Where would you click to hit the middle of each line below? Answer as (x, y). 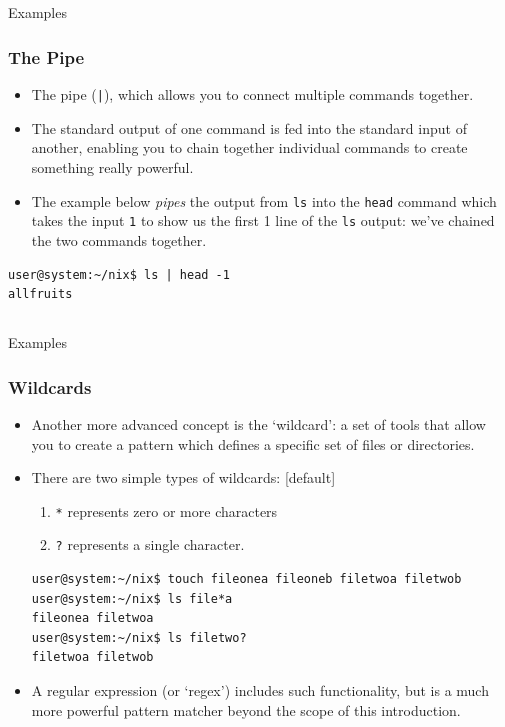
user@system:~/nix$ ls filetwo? (139, 637)
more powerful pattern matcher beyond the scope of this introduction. (246, 709)
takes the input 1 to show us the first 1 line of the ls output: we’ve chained (263, 220)
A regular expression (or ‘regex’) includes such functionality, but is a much (260, 690)
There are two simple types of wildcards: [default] (183, 477)
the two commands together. (119, 239)
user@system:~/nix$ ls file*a (132, 598)
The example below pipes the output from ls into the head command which (264, 200)
